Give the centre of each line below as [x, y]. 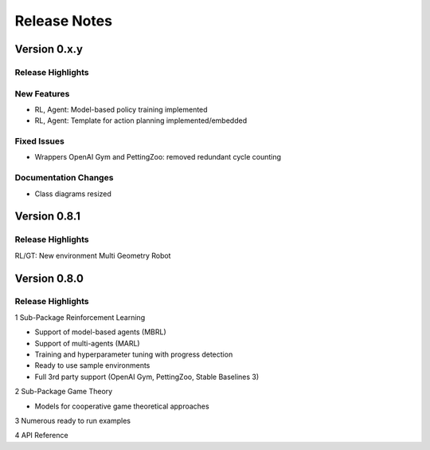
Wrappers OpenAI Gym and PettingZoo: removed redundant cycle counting [158, 157]
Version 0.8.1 [48, 217]
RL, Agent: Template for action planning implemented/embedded [141, 120]
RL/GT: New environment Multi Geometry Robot [93, 255]
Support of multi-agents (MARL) [87, 343]
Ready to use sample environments [92, 365]
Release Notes [64, 21]
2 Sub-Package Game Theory [64, 392]
